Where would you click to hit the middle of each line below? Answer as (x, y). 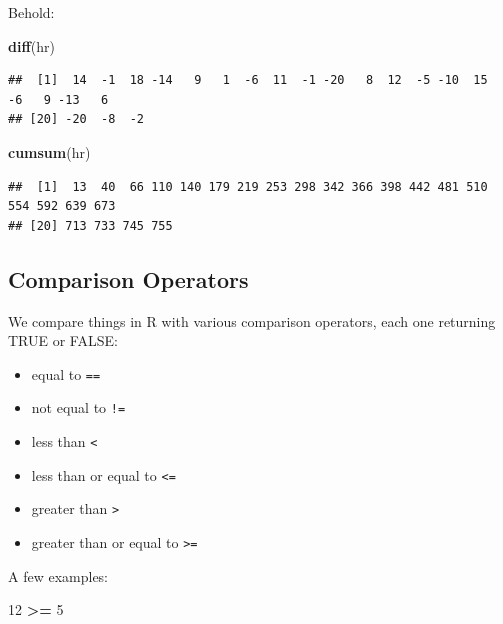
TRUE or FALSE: (63, 340)
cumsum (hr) (49, 151)
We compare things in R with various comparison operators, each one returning (252, 320)
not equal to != (78, 407)
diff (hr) (31, 45)
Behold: (31, 12)
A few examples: (58, 575)
